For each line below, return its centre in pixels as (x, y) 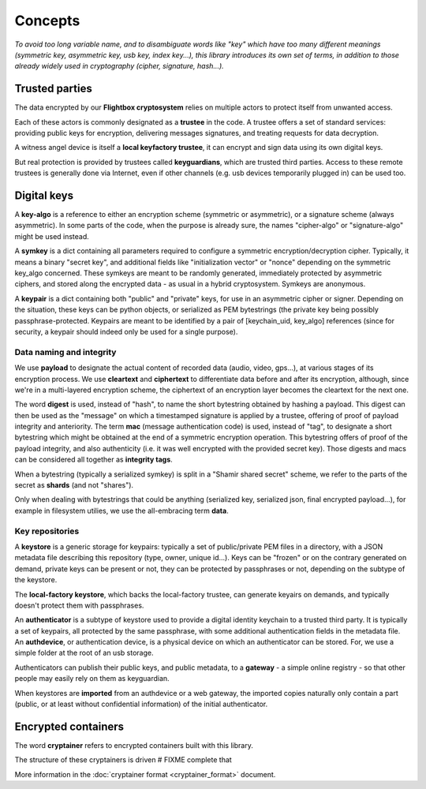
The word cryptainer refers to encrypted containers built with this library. (134, 745)
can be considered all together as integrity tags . (93, 460)
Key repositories (47, 531)
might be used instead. (52, 236)
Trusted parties (53, 89)
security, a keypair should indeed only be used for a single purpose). (126, 332)
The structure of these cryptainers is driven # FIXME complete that (123, 760)
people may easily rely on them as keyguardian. (92, 679)
